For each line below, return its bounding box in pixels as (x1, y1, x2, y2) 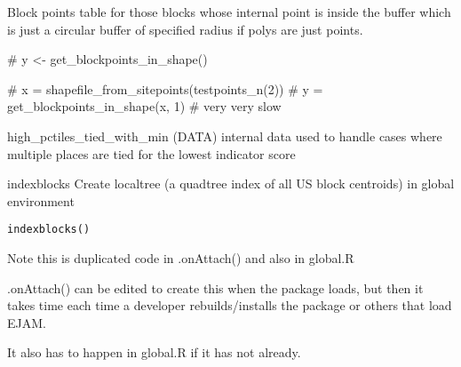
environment (7, 191, 75, 210)
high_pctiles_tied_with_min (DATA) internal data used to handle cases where (7, 126, 442, 145)
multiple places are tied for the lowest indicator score (7, 144, 296, 163)
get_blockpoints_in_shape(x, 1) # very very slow (7, 97, 282, 116)
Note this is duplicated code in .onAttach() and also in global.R (7, 249, 354, 267)
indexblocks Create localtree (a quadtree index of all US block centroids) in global (7, 174, 455, 193)
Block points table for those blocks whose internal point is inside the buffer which (7, 3, 451, 20)
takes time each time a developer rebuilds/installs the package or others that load (7, 296, 452, 315)
